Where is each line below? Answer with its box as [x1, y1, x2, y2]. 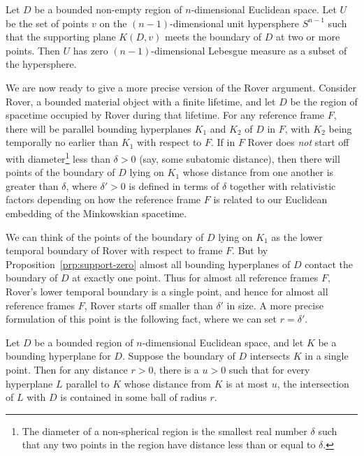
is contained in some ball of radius [60, 390, 207, 404]
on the [99, 15, 127, 30]
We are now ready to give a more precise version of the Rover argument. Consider [6, 80, 356, 94]
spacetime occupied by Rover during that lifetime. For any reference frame [6, 108, 325, 122]
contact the [305, 256, 353, 271]
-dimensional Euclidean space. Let [191, 2, 337, 16]
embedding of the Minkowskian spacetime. [6, 205, 187, 220]
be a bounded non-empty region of [34, 2, 182, 16]
